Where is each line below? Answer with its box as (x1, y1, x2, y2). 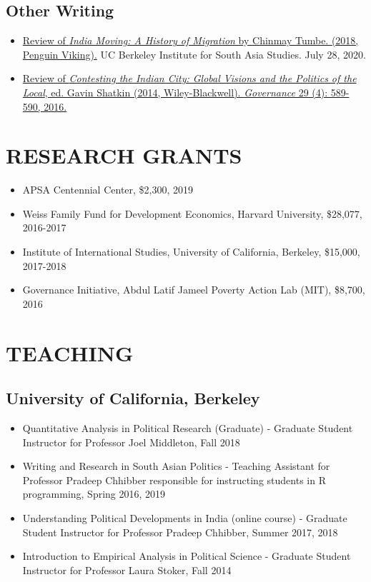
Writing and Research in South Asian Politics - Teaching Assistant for (22, 458, 330, 473)
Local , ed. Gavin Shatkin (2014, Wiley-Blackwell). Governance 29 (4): (22, 84, 328, 99)
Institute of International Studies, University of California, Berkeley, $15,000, (22, 244, 360, 259)
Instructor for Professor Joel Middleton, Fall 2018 (22, 434, 240, 449)
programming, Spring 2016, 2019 (22, 486, 166, 501)
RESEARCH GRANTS (6, 141, 242, 170)
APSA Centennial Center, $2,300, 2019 (22, 182, 194, 197)
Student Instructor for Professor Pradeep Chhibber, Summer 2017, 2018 (22, 524, 338, 539)
